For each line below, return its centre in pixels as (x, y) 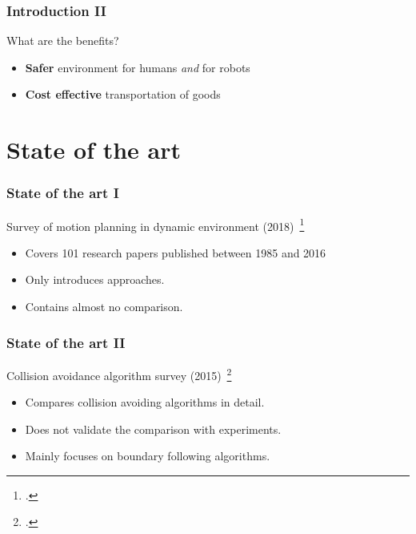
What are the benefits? (63, 40)
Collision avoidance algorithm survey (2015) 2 (119, 374)
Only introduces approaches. (95, 279)
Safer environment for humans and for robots (138, 67)
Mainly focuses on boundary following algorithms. (148, 456)
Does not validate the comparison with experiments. (153, 429)
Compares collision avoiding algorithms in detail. (145, 402)
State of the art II (66, 342)
